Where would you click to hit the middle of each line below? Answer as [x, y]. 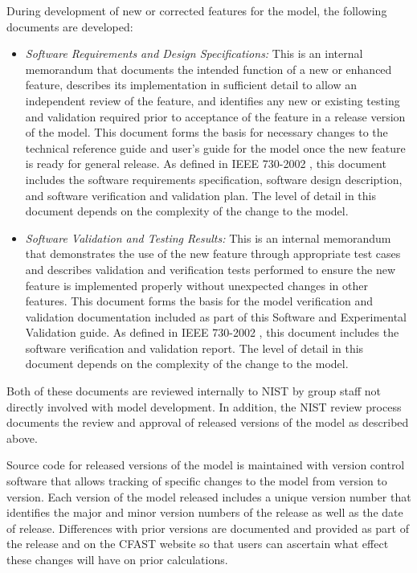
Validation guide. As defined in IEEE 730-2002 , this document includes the [212, 332]
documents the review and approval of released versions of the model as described [208, 422]
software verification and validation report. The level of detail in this [194, 348]
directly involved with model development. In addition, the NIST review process [204, 406]
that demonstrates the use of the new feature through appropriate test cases [213, 254]
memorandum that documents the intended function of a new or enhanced [208, 69]
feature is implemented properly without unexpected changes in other [196, 285]
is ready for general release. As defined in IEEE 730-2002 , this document [206, 164]
